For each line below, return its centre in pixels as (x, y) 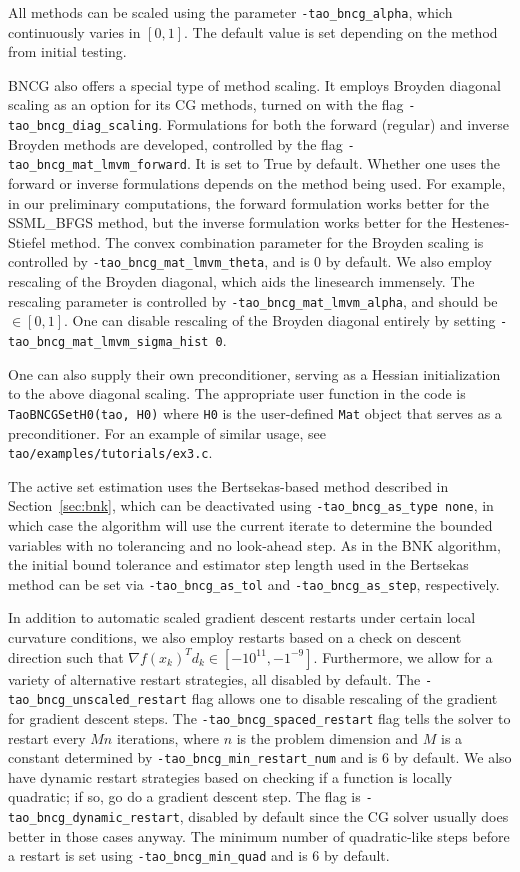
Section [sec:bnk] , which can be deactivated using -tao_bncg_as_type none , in (251, 505)
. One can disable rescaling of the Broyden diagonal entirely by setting (279, 320)
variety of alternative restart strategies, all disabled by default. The (214, 678)
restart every (47, 737)
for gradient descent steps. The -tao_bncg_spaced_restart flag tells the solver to (259, 717)
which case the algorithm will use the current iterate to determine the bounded (250, 525)
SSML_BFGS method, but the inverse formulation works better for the (227, 222)
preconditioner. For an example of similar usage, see (167, 432)
